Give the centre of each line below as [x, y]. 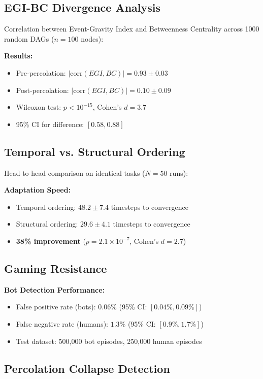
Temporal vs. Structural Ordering [95, 151]
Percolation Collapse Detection [87, 368]
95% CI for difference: [50, 124]
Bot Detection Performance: [55, 289]
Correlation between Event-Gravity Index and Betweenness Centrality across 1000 [132, 29]
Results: [19, 56]
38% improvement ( [51, 241]
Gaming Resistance [56, 268]
